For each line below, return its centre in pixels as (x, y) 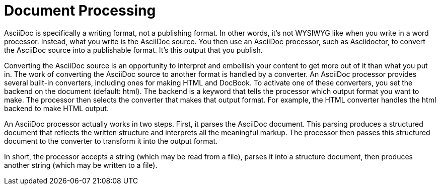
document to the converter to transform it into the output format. (111, 141)
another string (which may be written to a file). (81, 165)
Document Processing (80, 11)
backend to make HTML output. (56, 108)
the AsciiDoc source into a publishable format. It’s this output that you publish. (133, 50)
